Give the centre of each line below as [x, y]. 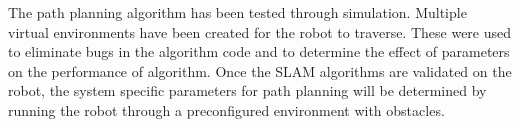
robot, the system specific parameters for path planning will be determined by [247, 90]
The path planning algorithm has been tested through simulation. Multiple [237, 12]
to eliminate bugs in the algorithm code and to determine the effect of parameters [259, 51]
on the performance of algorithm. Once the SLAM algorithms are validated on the [260, 70]
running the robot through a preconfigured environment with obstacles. [226, 109]
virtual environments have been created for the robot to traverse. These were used [260, 31]
